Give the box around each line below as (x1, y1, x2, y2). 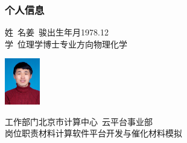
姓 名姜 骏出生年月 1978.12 (5, 26, 109, 38)
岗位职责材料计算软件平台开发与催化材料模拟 (5, 127, 182, 139)
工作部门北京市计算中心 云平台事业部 (5, 115, 153, 127)
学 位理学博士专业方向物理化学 (5, 37, 127, 50)
